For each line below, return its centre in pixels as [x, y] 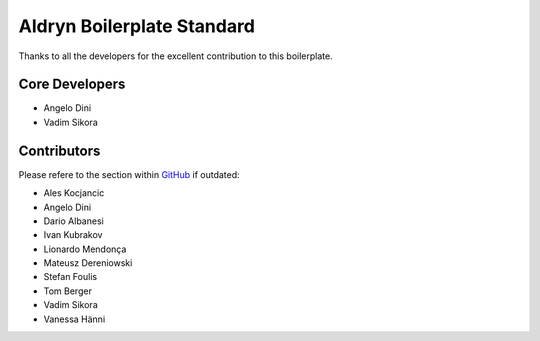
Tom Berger [67, 291]
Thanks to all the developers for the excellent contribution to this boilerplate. [176, 56]
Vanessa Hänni [74, 319]
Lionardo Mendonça [85, 249]
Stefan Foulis [70, 277]
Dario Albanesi [73, 221]
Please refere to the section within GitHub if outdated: [129, 174]
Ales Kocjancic [74, 193]
